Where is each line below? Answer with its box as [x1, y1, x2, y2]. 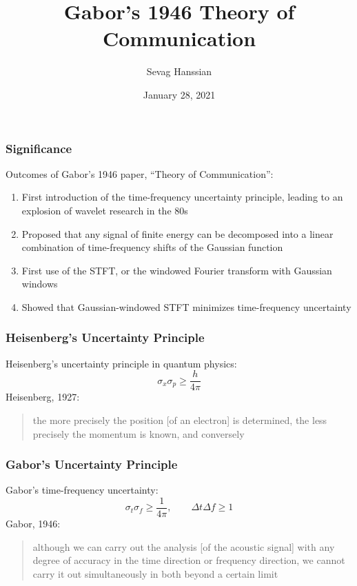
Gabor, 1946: [6, 516, 61, 531]
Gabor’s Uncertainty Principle [6, 456, 178, 473]
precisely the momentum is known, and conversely [32, 426, 245, 441]
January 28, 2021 [143, 87, 216, 101]
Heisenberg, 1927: [6, 390, 80, 404]
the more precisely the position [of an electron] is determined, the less [32, 413, 327, 427]
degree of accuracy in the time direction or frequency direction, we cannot [32, 553, 345, 567]
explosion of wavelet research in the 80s [21, 203, 188, 217]
